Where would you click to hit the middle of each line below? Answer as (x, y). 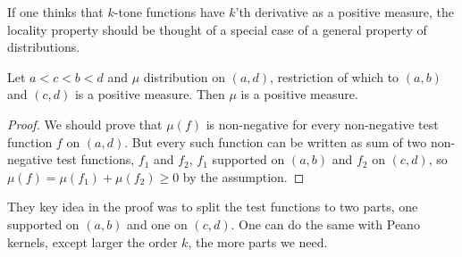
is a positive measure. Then (150, 94)
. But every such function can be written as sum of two (276, 141)
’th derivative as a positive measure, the (345, 12)
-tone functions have (169, 12)
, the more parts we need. (258, 241)
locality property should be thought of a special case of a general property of (217, 29)
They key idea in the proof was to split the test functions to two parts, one (213, 207)
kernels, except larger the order (92, 241)
